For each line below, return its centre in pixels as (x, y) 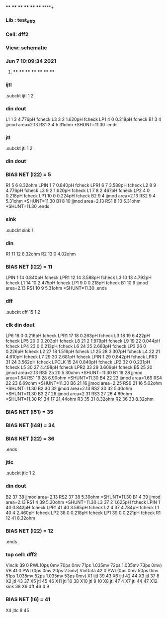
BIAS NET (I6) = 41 (28, 600)
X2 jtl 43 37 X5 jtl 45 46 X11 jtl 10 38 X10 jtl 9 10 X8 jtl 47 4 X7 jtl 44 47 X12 (82, 581)
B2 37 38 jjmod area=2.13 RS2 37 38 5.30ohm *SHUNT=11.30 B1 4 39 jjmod (83, 497)
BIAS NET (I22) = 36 (30, 439)
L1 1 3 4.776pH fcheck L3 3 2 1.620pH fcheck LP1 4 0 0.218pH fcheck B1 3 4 (83, 119)
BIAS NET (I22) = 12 (30, 530)
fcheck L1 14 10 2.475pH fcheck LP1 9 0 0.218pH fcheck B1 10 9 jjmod (77, 283)
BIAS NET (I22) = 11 (29, 266)
